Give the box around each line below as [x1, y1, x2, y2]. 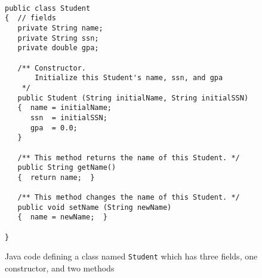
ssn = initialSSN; [30, 113, 107, 122]
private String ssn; [17, 33, 99, 42]
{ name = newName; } [17, 213, 107, 222]
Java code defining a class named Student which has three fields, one [5, 250, 258, 262]
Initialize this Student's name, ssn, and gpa [35, 74, 223, 83]
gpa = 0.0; [30, 123, 78, 132]
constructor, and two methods [5, 262, 115, 274]
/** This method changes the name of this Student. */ [17, 193, 240, 202]
